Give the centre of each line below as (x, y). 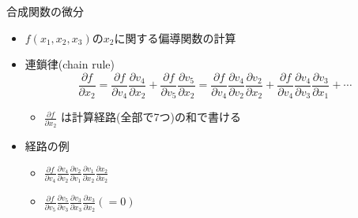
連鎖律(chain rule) (70, 64)
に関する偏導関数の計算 (175, 37)
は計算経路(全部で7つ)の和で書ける (151, 117)
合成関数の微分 (45, 11)
